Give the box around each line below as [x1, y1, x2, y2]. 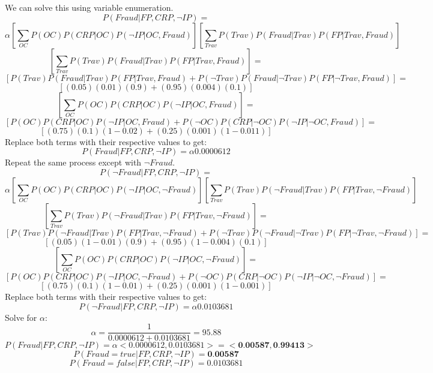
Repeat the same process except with [5, 156, 142, 169]
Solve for [5, 311, 37, 323]
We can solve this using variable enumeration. [5, 1, 174, 14]
